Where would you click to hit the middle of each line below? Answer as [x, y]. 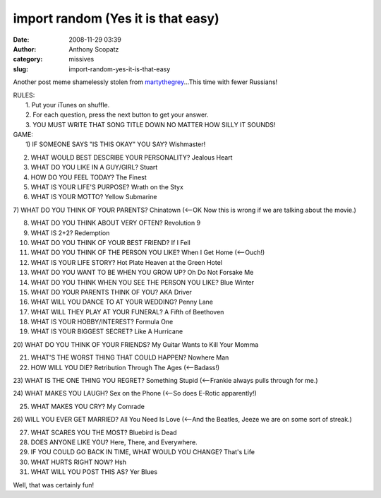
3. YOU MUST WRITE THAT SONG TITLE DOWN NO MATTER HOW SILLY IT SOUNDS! [151, 124]
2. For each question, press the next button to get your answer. [117, 115]
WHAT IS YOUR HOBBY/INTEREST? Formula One [102, 322]
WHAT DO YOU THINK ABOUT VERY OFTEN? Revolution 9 [116, 223]
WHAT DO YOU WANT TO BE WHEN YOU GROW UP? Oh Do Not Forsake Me [142, 273]
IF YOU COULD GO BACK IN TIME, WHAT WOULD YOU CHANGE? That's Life [143, 452]
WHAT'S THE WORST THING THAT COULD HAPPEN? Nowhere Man [130, 357]
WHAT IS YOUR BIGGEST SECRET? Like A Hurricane [107, 331]
